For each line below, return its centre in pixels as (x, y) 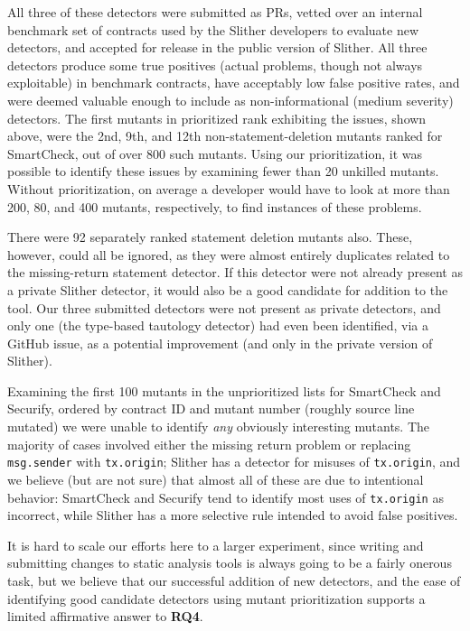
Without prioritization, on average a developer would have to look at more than (229, 188)
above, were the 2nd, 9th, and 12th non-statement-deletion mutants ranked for (225, 136)
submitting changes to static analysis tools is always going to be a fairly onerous (230, 563)
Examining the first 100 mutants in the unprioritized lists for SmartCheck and (224, 390)
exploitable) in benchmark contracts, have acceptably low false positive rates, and (234, 83)
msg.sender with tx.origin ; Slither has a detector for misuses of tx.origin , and (234, 462)
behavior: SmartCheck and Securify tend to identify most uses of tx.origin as (226, 497)
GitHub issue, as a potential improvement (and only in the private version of (220, 343)
